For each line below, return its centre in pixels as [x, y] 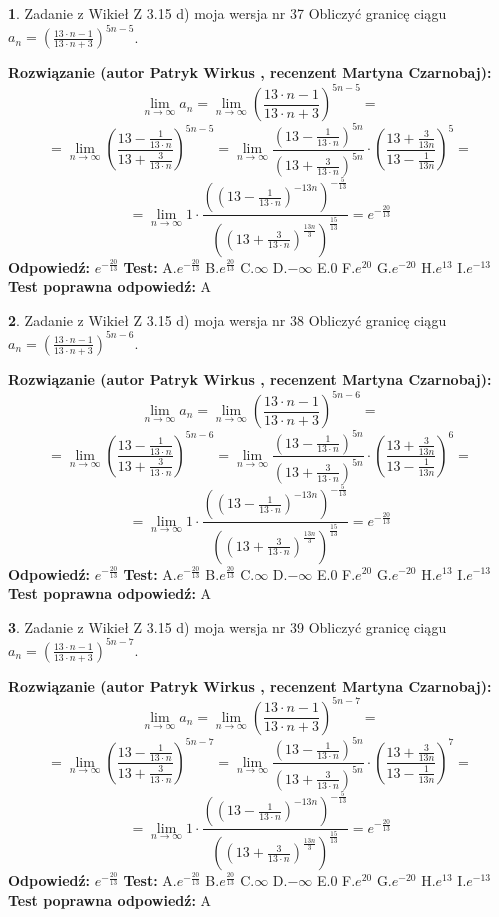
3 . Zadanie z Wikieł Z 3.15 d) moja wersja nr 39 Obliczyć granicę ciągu [227, 626]
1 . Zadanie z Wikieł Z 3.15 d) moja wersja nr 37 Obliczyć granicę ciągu [227, 13]
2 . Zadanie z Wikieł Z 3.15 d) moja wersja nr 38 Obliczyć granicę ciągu [227, 319]
